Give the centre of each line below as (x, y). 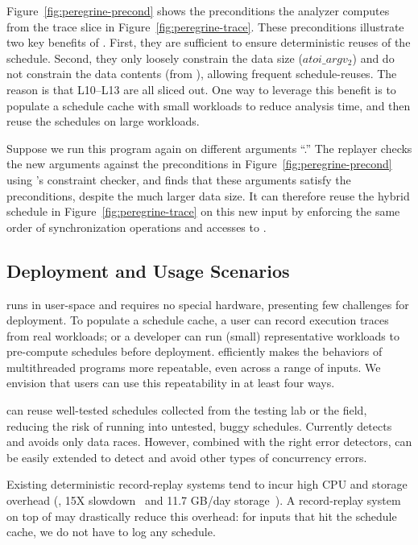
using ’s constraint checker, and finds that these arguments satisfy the (179, 179)
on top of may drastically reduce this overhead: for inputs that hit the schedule (202, 516)
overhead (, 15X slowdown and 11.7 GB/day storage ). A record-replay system (204, 500)
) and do (373, 58)
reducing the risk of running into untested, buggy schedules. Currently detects (199, 425)
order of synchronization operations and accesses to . (137, 227)
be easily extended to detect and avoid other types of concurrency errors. (187, 457)
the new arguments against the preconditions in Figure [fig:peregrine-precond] (199, 164)
